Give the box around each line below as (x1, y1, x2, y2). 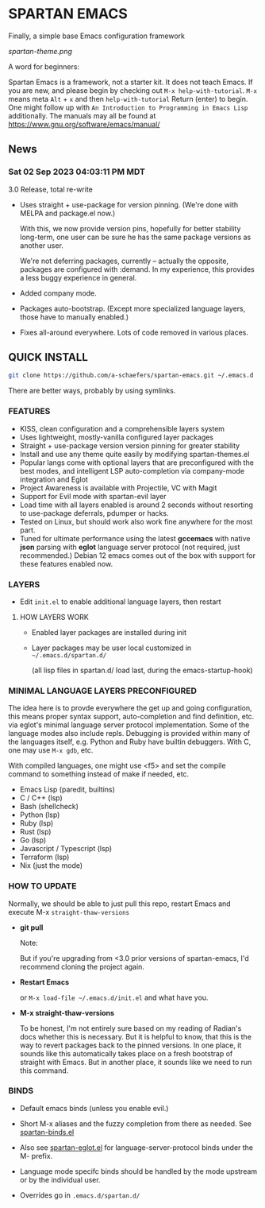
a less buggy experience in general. (19, 273, 137, 282)
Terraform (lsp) (19, 852, 70, 862)
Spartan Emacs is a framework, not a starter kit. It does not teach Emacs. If (8, 77, 253, 87)
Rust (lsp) (19, 827, 52, 837)
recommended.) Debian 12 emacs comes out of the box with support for (19, 550, 256, 560)
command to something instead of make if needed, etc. (8, 769, 189, 779)
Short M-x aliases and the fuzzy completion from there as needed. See (19, 1118, 252, 1129)
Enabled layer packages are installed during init (31, 627, 187, 637)
